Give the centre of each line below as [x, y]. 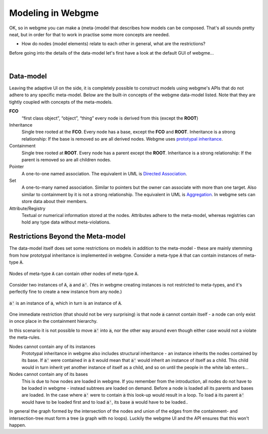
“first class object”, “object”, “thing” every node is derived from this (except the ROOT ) [110, 118]
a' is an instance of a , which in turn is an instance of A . [66, 303]
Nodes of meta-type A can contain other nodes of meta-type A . [74, 274]
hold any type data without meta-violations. [66, 222]
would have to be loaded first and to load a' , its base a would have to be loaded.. [105, 402]
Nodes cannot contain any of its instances [52, 346]
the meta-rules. [25, 337]
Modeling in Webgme [54, 13]
